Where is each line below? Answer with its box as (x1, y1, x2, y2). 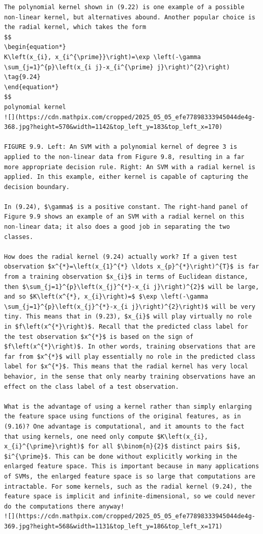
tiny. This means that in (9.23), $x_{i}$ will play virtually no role (4, 313, 252, 321)
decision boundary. (4, 183, 70, 191)
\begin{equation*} (4, 43, 66, 51)
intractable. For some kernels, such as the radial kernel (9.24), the (4, 483, 252, 490)
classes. (4, 233, 34, 241)
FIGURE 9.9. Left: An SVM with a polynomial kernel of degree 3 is (4, 143, 238, 151)
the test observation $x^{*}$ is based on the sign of (4, 333, 194, 340)
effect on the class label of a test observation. (4, 383, 179, 390)
